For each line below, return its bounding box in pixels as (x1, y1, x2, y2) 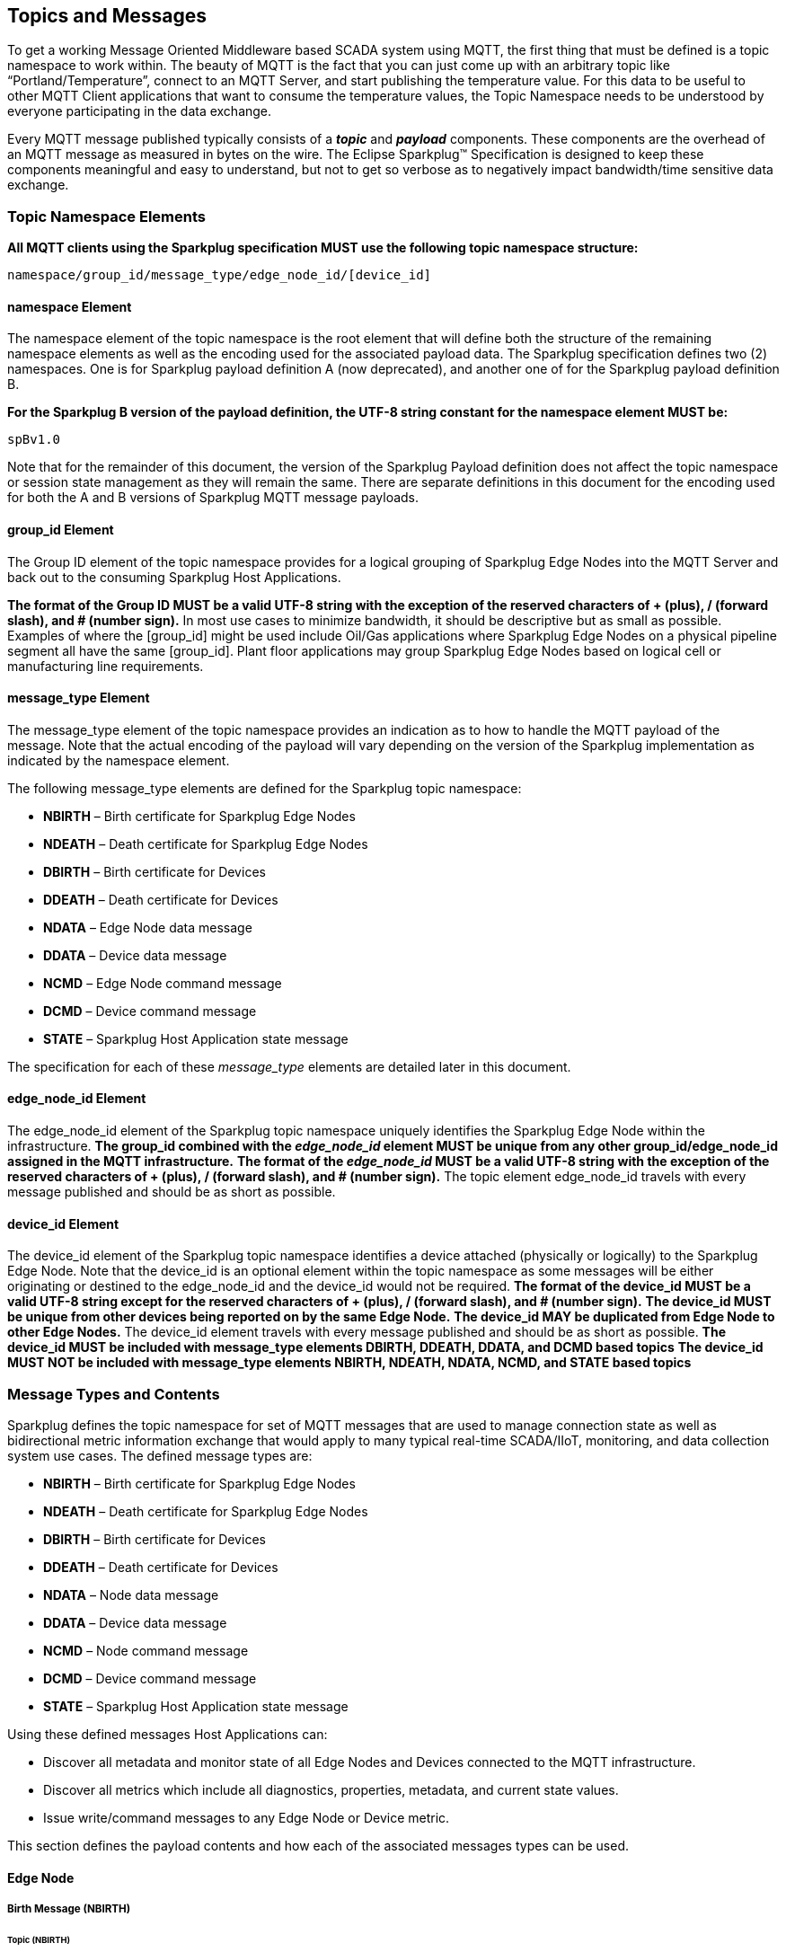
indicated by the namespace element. (7, 752, 230, 768)
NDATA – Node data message (43, 1587, 219, 1603)
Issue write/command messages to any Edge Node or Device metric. (43, 1810, 450, 1826)
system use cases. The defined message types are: (7, 1448, 313, 1464)
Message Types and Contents (7, 1384, 220, 1403)
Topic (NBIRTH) (7, 1934, 70, 1945)
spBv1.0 (7, 432, 61, 447)
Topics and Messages (7, 4, 208, 27)
